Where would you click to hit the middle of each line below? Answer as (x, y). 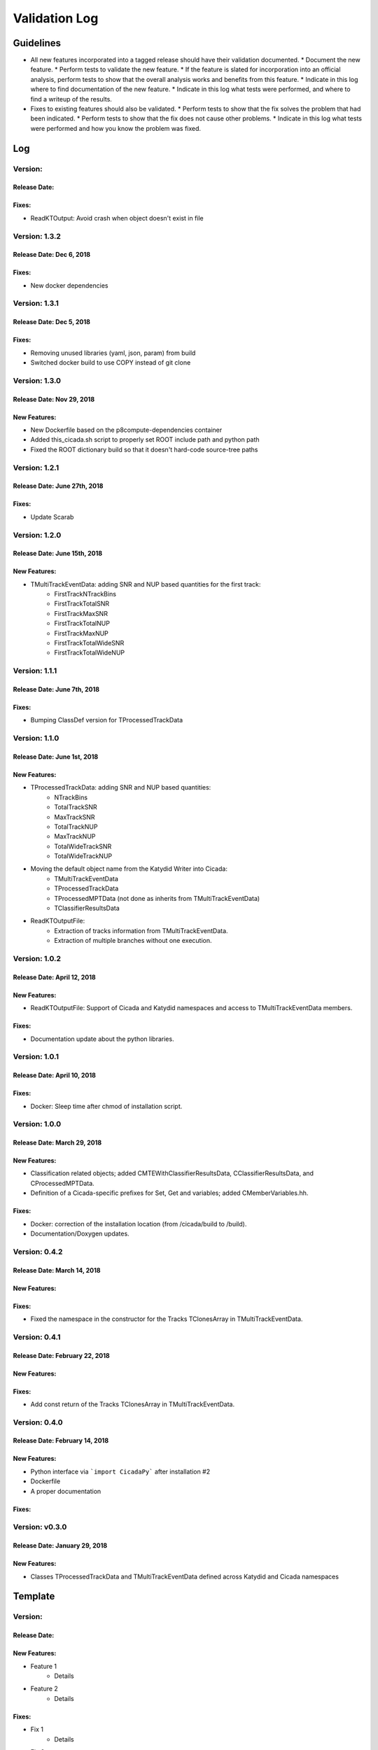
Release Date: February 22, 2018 (61, 1355)
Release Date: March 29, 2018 (57, 1143)
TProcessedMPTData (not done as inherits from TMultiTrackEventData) (157, 898)
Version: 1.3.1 (36, 303)
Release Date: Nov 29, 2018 (54, 399)
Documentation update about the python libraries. (102, 1039)
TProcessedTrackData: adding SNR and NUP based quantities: (121, 787)
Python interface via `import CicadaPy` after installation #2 (120, 1471)
